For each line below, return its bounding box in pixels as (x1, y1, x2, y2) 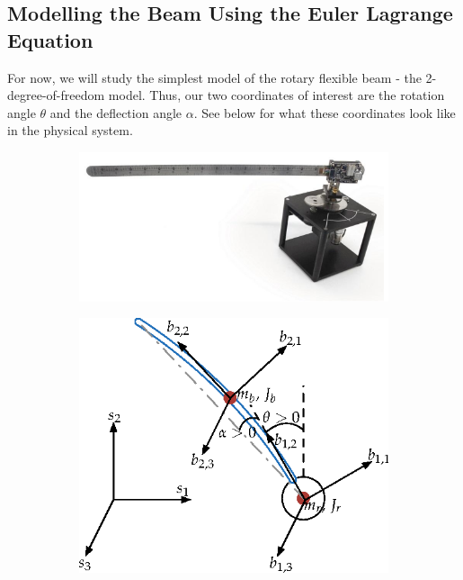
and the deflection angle (49, 103, 183, 122)
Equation (7, 25, 93, 53)
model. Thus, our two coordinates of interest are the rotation (108, 86, 445, 104)
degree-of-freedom (7, 86, 105, 104)
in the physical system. (7, 121, 133, 140)
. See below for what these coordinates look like (193, 103, 456, 122)
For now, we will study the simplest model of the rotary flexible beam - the (7, 68, 422, 86)
